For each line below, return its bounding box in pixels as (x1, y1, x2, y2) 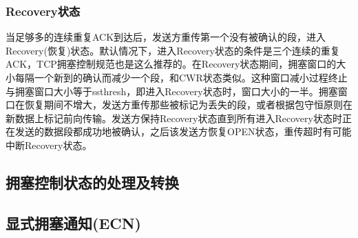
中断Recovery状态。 (6, 137, 92, 152)
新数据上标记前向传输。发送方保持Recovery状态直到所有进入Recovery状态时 (6, 110, 342, 125)
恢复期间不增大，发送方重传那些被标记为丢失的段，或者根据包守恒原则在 (24, 97, 352, 112)
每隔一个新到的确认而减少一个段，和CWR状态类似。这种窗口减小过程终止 (14, 70, 348, 84)
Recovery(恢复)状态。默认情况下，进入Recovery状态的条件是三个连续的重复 (6, 43, 340, 57)
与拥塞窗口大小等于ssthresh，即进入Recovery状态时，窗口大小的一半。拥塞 (6, 83, 338, 98)
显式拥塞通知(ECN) (6, 212, 142, 233)
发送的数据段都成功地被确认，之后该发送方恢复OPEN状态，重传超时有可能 (14, 124, 352, 139)
